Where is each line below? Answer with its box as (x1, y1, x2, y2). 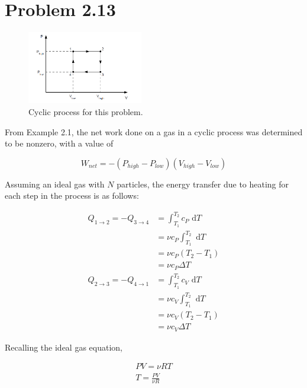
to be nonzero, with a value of (5, 137, 114, 150)
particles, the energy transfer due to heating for (117, 177, 289, 190)
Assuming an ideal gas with (5, 177, 105, 190)
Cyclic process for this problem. (28, 105, 143, 117)
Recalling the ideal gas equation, (5, 341, 122, 353)
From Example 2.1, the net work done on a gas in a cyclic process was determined (5, 125, 303, 138)
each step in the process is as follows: (5, 189, 139, 202)
